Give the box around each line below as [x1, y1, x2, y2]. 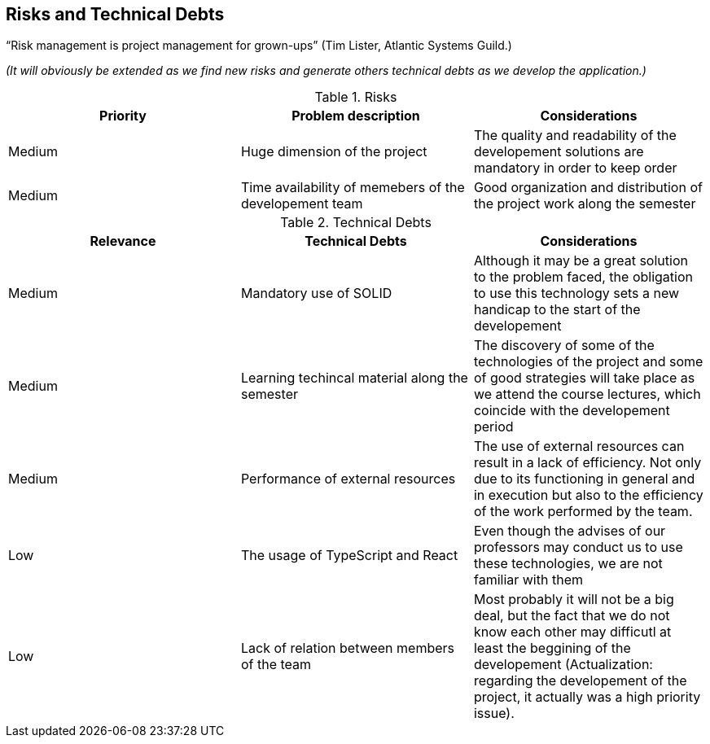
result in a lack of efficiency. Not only [473, 454, 702, 471]
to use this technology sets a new [473, 285, 680, 302]
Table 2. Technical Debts [280, 214, 432, 231]
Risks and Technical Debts [6, 4, 225, 24]
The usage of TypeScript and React [240, 547, 458, 564]
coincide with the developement [473, 402, 670, 419]
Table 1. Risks [314, 89, 397, 106]
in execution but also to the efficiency [473, 487, 703, 504]
